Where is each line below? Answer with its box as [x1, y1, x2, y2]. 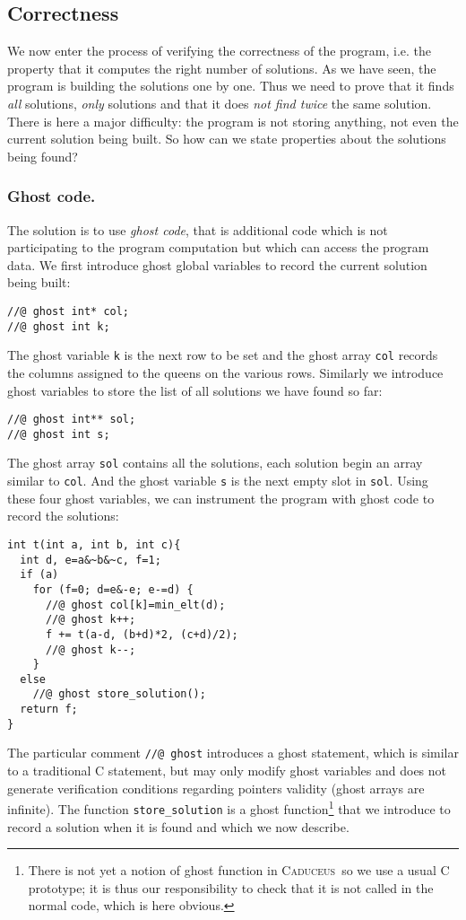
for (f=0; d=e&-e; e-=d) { [32, 583, 194, 596]
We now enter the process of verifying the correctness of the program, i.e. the [7, 41, 432, 60]
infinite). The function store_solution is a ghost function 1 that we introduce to [7, 797, 451, 818]
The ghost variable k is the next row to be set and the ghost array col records [7, 346, 438, 364]
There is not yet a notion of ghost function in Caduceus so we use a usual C [28, 861, 450, 880]
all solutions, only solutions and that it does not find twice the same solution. [7, 93, 432, 112]
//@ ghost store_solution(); [32, 688, 206, 701]
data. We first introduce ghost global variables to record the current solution [7, 255, 427, 274]
